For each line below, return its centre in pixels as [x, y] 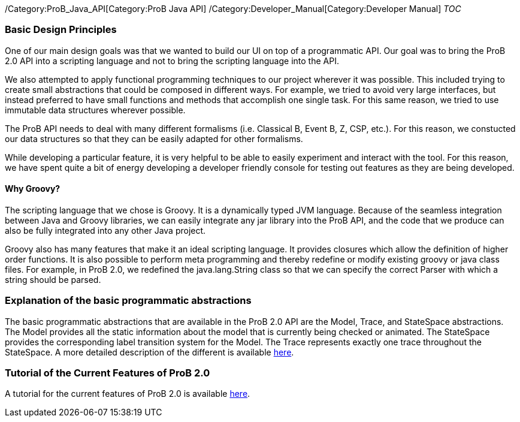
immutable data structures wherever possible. [95, 110]
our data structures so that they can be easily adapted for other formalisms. [154, 138]
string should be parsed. [53, 279]
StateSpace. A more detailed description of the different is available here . [149, 352]
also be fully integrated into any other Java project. [105, 230]
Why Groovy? [33, 189]
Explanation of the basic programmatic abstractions [128, 301]
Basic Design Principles [61, 30]
